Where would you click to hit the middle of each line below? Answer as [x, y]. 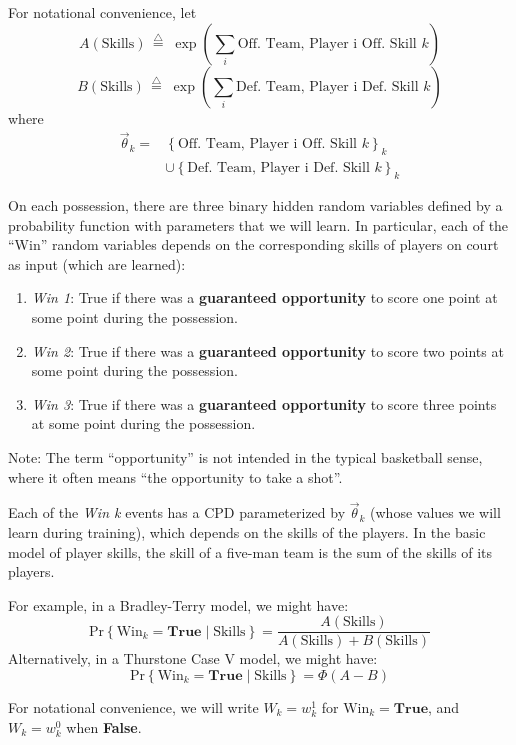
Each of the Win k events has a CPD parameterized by [177, 512]
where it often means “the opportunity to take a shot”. [175, 476]
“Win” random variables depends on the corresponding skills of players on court [253, 244]
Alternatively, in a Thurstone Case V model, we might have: [193, 658]
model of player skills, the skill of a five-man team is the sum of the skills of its [250, 551]
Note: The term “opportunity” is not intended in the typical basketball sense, [245, 457]
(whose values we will [435, 512]
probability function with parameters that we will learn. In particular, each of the [258, 224]
